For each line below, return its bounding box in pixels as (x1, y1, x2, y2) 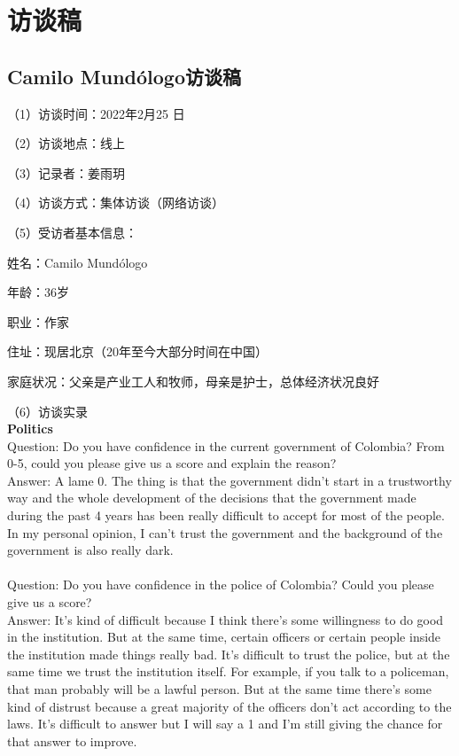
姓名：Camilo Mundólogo (7, 253, 148, 271)
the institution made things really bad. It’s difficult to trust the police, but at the (7, 644, 450, 663)
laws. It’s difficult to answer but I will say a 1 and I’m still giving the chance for (7, 714, 443, 733)
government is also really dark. (7, 541, 174, 559)
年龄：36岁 (7, 283, 69, 301)
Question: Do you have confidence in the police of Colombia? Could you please (7, 575, 434, 594)
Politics (7, 419, 53, 438)
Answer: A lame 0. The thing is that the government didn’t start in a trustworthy (7, 471, 452, 489)
